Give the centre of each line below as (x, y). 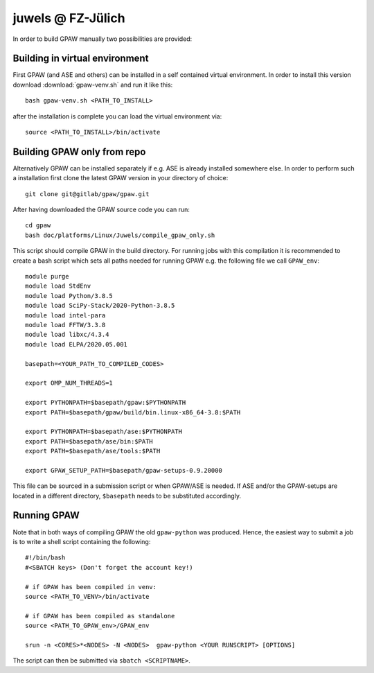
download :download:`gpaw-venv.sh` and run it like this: (93, 85)
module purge (47, 277)
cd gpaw (38, 226)
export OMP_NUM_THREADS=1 (69, 383)
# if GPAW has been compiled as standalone (100, 616)
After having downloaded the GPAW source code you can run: (101, 210)
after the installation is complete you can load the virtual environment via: (117, 116)
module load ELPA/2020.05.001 (77, 344)
